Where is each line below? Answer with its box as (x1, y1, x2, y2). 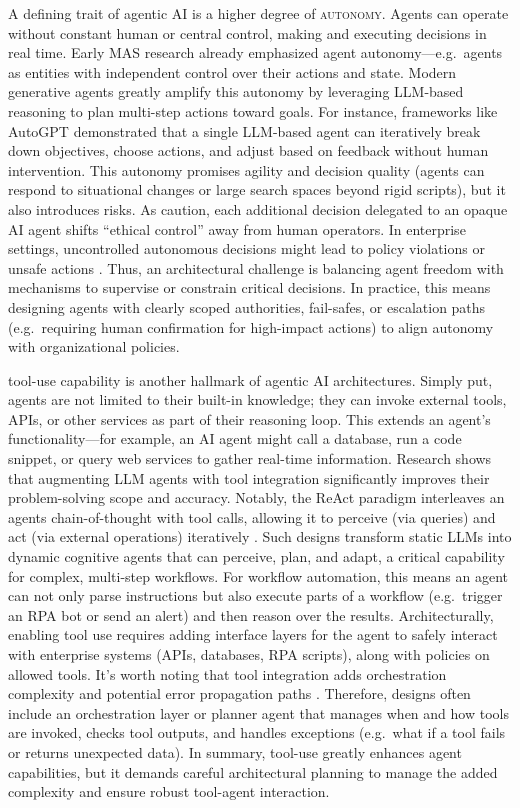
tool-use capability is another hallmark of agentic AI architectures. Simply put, (8, 369, 493, 390)
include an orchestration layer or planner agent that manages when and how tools (8, 702, 509, 723)
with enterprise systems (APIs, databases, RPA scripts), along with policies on (8, 644, 490, 664)
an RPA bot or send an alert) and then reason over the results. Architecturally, (8, 604, 494, 625)
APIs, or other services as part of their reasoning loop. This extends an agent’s (8, 408, 491, 429)
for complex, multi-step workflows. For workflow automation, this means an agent (8, 565, 508, 586)
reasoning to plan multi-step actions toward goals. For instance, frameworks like (8, 100, 498, 121)
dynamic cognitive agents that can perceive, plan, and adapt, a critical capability (8, 546, 505, 567)
